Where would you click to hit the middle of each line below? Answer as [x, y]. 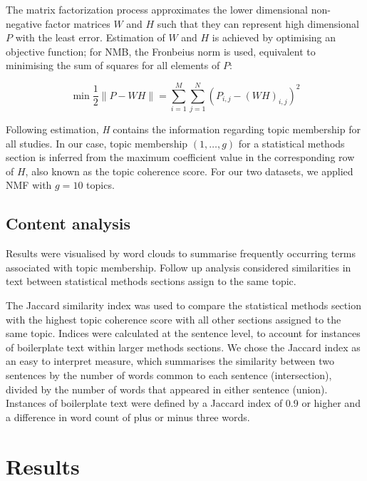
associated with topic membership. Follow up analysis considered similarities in [179, 267]
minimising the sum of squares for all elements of [113, 65]
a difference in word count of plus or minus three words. [128, 417]
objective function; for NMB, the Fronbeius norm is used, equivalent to [161, 51]
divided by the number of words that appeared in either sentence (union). [167, 389]
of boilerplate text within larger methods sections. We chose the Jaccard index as [183, 347]
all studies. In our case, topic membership [97, 143]
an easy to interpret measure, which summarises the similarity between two [170, 361]
